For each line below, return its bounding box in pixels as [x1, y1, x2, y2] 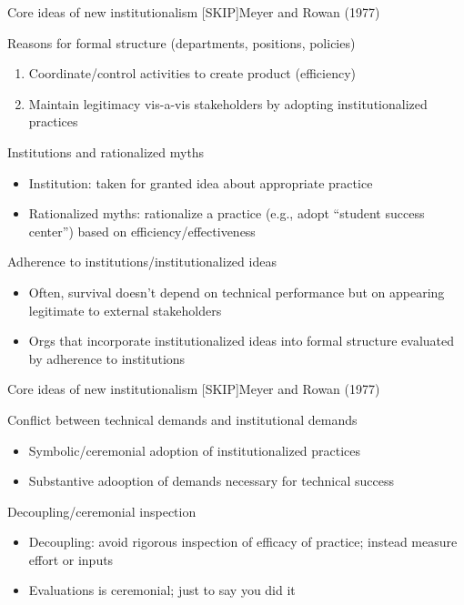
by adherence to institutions [28, 348, 186, 368]
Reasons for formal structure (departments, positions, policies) [7, 33, 356, 52]
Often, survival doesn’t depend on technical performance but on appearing [28, 282, 445, 301]
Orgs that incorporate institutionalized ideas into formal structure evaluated [28, 331, 455, 350]
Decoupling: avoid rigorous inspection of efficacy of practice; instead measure [28, 532, 458, 551]
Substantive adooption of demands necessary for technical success [28, 471, 394, 490]
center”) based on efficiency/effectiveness [28, 221, 256, 240]
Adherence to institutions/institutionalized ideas [7, 252, 277, 271]
